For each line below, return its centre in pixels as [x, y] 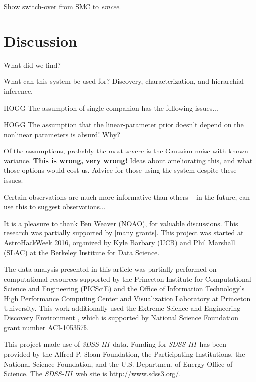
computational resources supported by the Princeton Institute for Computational [128, 278]
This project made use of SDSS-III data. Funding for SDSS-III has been [115, 344]
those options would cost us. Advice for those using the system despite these [120, 170]
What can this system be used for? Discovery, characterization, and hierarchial [124, 81]
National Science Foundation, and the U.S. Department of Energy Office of [118, 363]
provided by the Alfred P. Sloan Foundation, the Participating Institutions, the [125, 353]
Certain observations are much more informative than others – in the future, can [127, 196]
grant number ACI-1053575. [46, 327]
